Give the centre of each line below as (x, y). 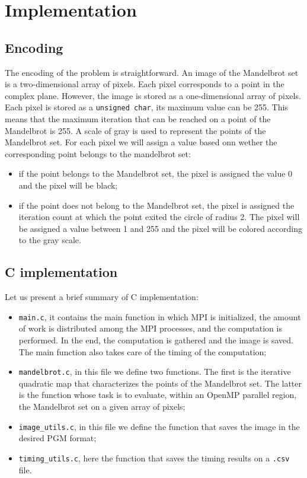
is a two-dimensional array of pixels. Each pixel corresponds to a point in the (145, 84)
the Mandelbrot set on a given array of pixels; (102, 407)
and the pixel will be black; (68, 185)
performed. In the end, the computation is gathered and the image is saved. (156, 340)
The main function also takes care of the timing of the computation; (143, 351)
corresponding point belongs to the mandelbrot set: (98, 153)
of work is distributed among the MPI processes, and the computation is (150, 328)
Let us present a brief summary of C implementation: (102, 297)
